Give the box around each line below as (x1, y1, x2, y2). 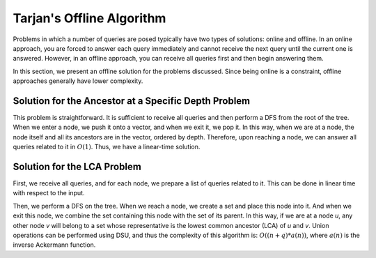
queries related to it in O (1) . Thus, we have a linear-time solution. (13, 143, 201, 151)
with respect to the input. (13, 189, 85, 197)
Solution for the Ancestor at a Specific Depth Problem (13, 95, 251, 107)
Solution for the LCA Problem (13, 161, 142, 172)
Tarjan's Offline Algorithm (13, 10, 166, 26)
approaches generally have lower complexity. (13, 77, 143, 85)
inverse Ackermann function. (13, 241, 96, 249)
